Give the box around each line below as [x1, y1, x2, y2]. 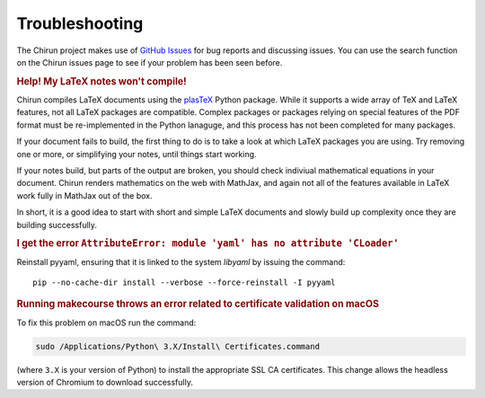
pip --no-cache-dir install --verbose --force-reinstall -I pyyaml [32, 277, 336, 287]
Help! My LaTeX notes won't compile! [16, 75, 188, 87]
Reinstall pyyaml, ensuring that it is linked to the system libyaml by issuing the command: [16, 256, 346, 267]
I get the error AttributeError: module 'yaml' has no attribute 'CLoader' [16, 237, 400, 250]
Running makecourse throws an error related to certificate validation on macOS [16, 297, 379, 310]
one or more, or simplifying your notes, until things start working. [16, 148, 257, 159]
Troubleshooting [16, 13, 144, 33]
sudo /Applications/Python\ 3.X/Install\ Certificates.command [35, 341, 321, 351]
